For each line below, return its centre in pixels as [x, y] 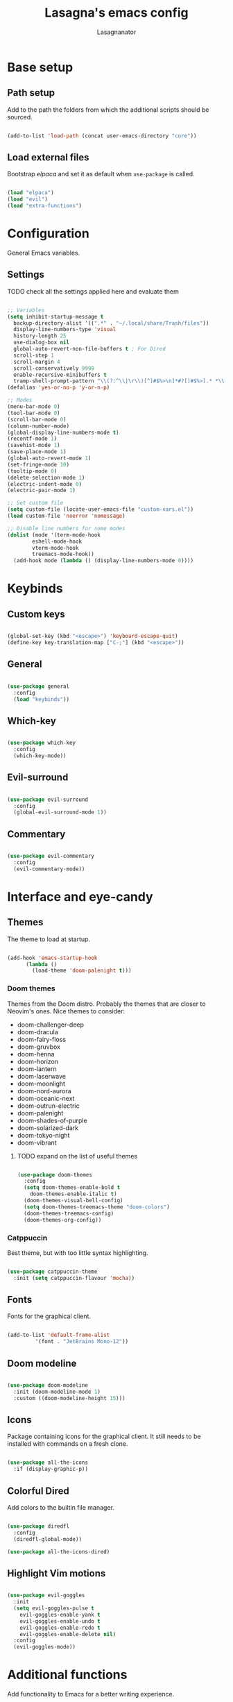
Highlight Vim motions [57, 1573]
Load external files [48, 158]
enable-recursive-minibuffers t [60, 375]
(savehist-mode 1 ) [34, 446]
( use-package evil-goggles [46, 1595]
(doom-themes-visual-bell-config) [74, 1201]
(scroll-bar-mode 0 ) [37, 419]
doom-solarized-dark [48, 1128]
